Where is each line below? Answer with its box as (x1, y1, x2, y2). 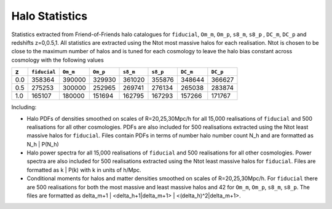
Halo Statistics (11, 9, 88, 23)
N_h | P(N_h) (26, 140, 60, 148)
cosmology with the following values (11, 56, 104, 64)
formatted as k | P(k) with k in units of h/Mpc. (26, 166, 141, 173)
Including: (11, 104, 37, 111)
